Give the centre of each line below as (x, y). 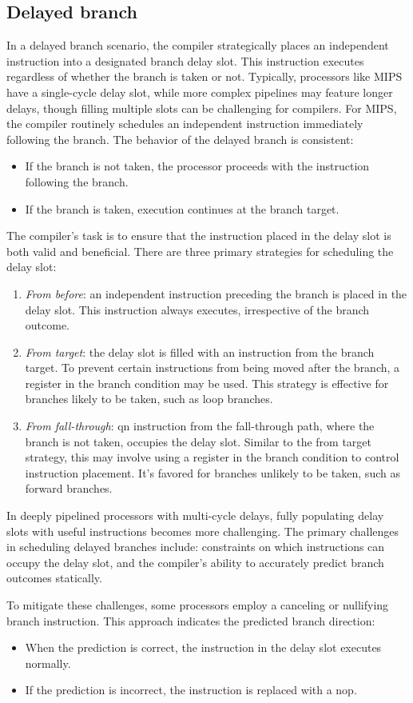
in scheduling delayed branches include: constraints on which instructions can (196, 547)
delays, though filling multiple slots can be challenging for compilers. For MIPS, (202, 108)
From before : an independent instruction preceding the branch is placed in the (216, 293)
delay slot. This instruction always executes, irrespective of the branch (197, 309)
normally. (48, 663)
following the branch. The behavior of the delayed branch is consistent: (180, 139)
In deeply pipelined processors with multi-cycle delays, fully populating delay (195, 515)
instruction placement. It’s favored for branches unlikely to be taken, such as (212, 472)
